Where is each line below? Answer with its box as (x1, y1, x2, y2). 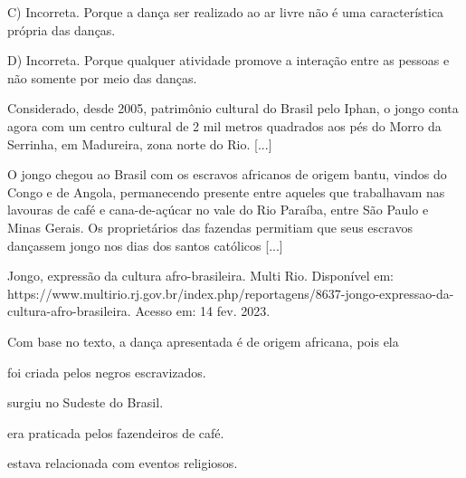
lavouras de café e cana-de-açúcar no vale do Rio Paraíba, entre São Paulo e (7, 200, 429, 219)
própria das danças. (7, 20, 116, 39)
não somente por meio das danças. (7, 68, 197, 87)
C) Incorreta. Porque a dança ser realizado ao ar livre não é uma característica (7, 3, 444, 21)
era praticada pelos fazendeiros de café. (7, 423, 224, 442)
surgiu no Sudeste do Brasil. (7, 393, 164, 412)
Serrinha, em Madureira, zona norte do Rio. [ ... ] (7, 134, 272, 153)
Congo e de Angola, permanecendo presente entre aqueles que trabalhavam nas (7, 182, 445, 201)
